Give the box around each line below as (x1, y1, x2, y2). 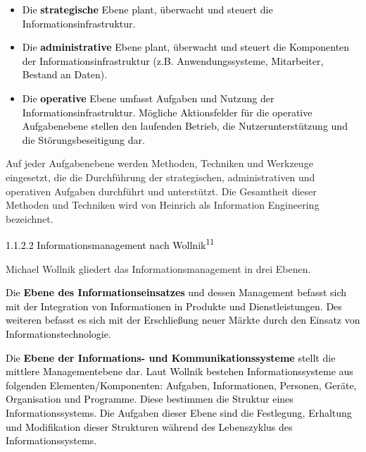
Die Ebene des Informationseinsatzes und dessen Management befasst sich (6, 285, 347, 300)
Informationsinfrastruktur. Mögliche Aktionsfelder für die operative (22, 104, 313, 119)
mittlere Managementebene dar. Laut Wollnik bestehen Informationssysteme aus (6, 364, 353, 379)
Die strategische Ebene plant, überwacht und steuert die (22, 2, 273, 16)
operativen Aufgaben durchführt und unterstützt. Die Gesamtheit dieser (6, 183, 317, 198)
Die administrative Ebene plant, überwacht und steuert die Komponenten (22, 39, 350, 54)
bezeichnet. (6, 211, 53, 226)
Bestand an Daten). (22, 67, 108, 82)
